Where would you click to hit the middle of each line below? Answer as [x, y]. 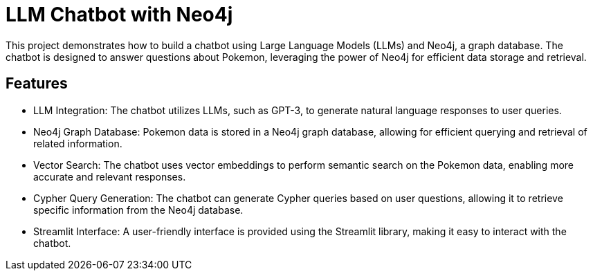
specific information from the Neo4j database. [138, 210]
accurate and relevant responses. [110, 176]
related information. [78, 143]
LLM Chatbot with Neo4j [119, 15]
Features [37, 84]
